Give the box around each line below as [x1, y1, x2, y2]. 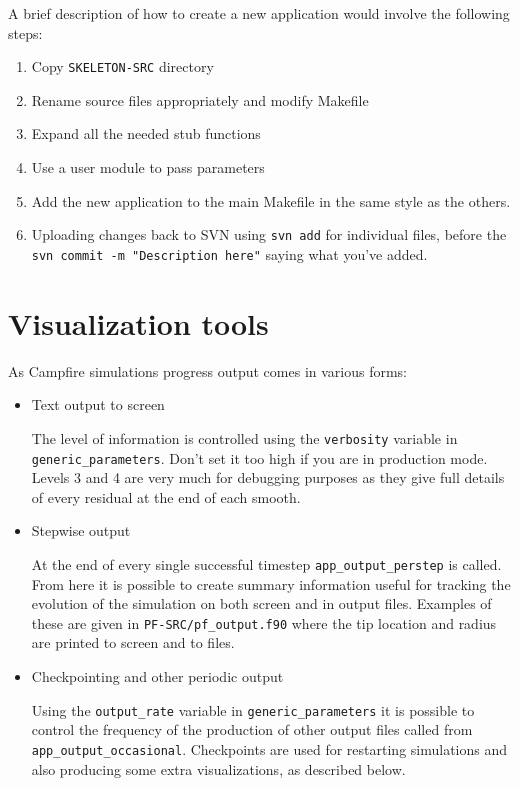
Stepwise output [31, 520, 131, 541]
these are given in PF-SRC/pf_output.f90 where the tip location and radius [31, 612, 497, 633]
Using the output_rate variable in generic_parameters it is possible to [31, 699, 475, 720]
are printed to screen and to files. [31, 632, 235, 653]
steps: [8, 22, 43, 43]
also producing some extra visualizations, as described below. [31, 758, 406, 779]
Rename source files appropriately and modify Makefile [31, 89, 369, 110]
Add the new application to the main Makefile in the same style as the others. [31, 190, 511, 211]
